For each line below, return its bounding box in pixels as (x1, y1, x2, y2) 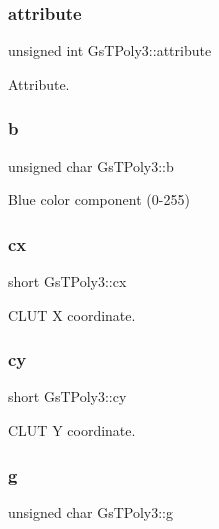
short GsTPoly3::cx (8, 271, 127, 292)
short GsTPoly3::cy (8, 386, 127, 407)
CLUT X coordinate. (8, 304, 136, 325)
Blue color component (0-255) (8, 189, 190, 210)
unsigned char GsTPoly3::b (8, 155, 174, 176)
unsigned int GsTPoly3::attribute (8, 40, 212, 61)
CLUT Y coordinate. (8, 420, 136, 441)
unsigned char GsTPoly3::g (8, 501, 174, 522)
